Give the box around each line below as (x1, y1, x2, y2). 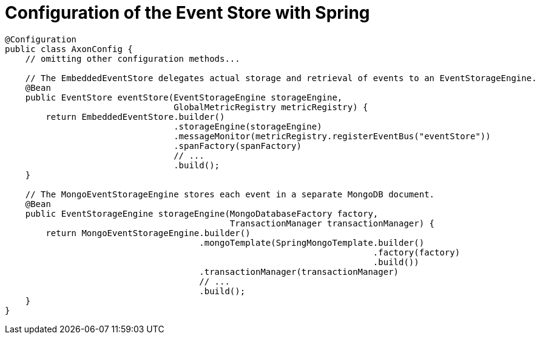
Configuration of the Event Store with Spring (5, 2, 370, 23)
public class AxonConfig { (5, 44, 133, 54)
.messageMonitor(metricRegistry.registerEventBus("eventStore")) (174, 131, 491, 141)
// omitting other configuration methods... (25, 53, 240, 64)
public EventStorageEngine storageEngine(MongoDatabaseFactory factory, (25, 208, 379, 219)
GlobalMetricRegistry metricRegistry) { (174, 102, 368, 112)
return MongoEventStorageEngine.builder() (46, 228, 251, 238)
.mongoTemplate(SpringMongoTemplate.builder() (199, 237, 425, 248)
